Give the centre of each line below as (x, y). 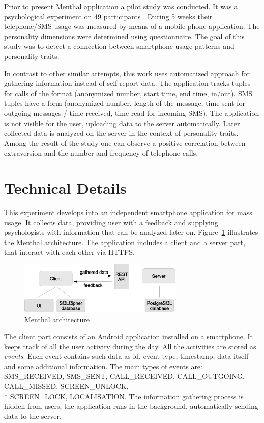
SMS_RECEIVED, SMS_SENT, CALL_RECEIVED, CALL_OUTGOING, (124, 376)
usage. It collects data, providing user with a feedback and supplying (111, 222)
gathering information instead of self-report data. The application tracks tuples (127, 83)
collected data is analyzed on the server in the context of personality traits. (121, 133)
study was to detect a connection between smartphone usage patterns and (119, 46)
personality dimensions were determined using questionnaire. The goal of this (124, 36)
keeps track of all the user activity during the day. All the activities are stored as (130, 346)
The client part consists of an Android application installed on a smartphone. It (128, 336)
